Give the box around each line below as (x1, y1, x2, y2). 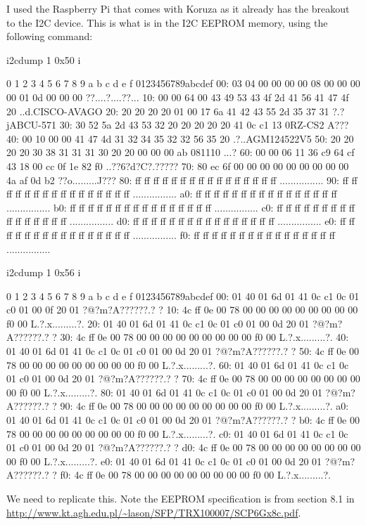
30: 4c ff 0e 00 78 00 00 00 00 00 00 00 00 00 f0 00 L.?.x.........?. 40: (60, 330, 349, 344)
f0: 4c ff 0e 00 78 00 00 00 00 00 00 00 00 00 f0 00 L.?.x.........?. (60, 467, 331, 482)
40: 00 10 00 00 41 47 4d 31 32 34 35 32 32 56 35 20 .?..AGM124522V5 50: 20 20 (6, 131, 354, 145)
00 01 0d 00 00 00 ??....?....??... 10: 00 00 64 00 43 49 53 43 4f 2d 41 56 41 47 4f (6, 89, 349, 104)
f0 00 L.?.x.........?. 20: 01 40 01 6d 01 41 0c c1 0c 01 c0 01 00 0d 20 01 (6, 316, 310, 330)
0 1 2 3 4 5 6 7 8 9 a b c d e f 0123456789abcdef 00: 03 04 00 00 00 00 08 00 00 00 (6, 76, 360, 91)
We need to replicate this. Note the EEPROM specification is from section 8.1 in (6, 491, 355, 505)
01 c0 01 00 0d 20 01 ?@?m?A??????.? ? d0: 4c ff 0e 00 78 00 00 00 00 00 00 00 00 (6, 440, 361, 455)
